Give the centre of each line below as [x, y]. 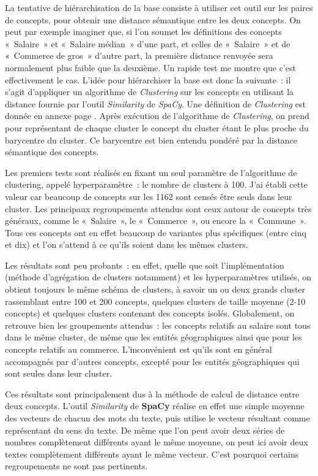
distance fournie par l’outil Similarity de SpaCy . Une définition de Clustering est [155, 103]
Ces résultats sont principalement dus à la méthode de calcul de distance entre [152, 393]
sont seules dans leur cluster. [59, 373]
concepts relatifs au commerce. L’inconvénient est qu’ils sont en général [139, 349]
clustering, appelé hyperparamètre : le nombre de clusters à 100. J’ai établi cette [156, 184]
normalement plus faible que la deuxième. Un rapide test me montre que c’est [150, 67]
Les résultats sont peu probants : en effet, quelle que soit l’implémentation [145, 265]
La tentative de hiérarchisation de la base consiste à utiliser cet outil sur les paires [159, 7]
